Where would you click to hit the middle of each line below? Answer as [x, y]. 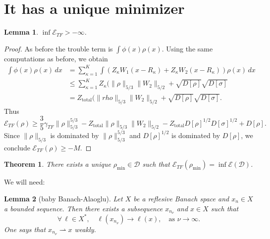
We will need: [25, 182]
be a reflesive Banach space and [181, 198]
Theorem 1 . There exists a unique [57, 164]
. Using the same [187, 48]
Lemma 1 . [21, 32]
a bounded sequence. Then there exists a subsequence [83, 208]
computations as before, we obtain [56, 58]
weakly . [85, 229]
